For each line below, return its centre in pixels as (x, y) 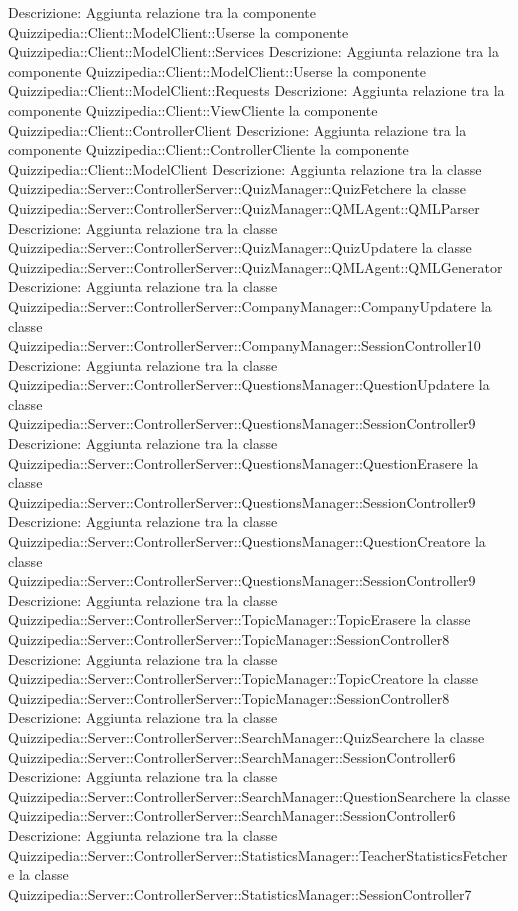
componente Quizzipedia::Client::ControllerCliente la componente (208, 149)
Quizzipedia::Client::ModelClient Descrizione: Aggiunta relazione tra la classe (245, 168)
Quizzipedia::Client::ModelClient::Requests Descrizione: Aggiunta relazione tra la (256, 90)
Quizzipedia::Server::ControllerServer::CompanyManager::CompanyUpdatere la (250, 305)
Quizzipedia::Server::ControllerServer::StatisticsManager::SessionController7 (240, 893)
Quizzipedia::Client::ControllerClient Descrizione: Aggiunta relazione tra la (237, 129)
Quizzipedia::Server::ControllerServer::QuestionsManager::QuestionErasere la (243, 462)
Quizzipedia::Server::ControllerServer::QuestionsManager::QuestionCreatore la (247, 541)
